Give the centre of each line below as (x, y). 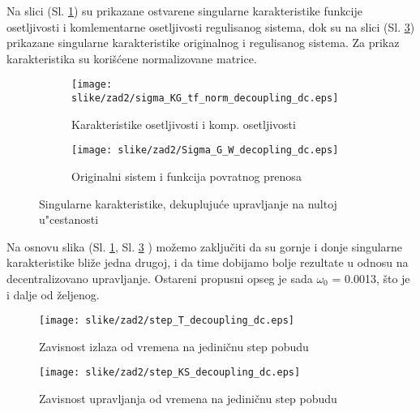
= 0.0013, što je (371, 278)
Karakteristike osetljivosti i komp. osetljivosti (184, 124)
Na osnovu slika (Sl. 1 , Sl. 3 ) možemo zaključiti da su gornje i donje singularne (205, 246)
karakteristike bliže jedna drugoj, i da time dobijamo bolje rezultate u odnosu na (208, 262)
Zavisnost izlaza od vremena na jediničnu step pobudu (174, 346)
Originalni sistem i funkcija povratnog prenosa (186, 176)
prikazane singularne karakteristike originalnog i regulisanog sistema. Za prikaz (203, 43)
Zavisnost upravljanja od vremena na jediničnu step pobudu (188, 398)
